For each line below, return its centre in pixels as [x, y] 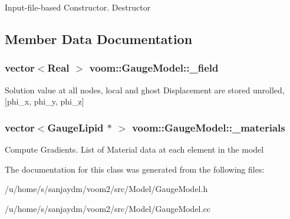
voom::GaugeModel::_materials [209, 127]
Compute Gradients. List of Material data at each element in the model [134, 149]
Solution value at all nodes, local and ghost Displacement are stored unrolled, [145, 90]
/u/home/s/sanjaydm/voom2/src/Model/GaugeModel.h [106, 189]
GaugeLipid [75, 127]
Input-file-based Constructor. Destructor [78, 7]
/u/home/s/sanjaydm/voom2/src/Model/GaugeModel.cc [108, 208]
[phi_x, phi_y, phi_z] [45, 101]
